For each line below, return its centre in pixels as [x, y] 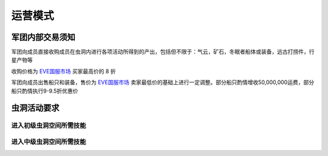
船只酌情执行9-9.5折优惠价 [45, 91]
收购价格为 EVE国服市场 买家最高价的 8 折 [63, 71]
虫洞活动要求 [35, 108]
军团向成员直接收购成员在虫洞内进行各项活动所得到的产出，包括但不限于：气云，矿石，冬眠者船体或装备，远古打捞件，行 [163, 52]
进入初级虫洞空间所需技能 [49, 126]
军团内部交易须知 [43, 37]
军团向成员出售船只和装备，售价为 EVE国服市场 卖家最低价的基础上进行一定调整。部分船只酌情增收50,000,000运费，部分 [163, 82]
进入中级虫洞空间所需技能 [49, 141]
